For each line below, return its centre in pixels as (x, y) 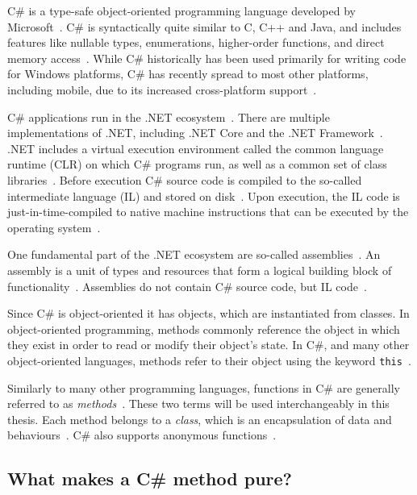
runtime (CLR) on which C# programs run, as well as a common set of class (197, 164)
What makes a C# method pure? (150, 478)
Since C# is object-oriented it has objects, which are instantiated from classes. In (208, 313)
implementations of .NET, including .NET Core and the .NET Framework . (195, 133)
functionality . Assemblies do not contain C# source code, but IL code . (187, 286)
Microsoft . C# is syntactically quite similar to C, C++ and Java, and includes (204, 26)
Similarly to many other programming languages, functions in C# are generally (204, 387)
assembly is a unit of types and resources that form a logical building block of (200, 270)
